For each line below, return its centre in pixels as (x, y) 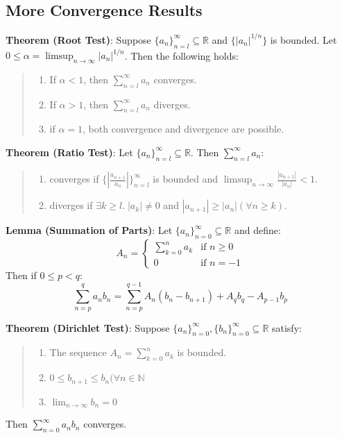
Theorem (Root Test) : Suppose (78, 39)
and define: (257, 230)
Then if (21, 275)
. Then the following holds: (181, 55)
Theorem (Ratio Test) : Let (69, 152)
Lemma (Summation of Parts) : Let (89, 230)
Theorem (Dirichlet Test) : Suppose (88, 327)
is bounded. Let (303, 39)
